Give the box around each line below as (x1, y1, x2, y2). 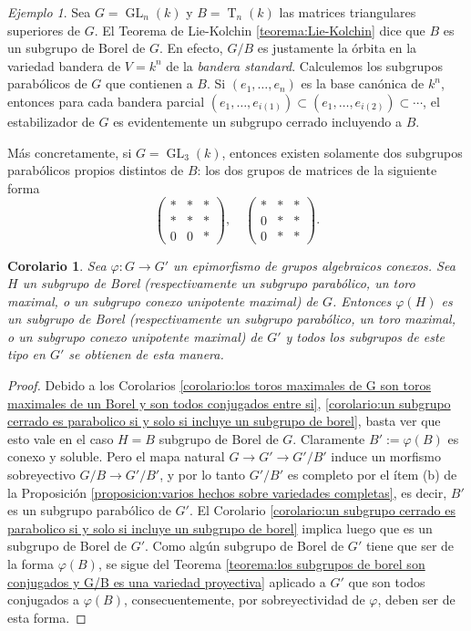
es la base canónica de (301, 74, 425, 93)
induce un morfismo (331, 447, 441, 466)
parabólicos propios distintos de (7, 160, 184, 180)
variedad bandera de (7, 56, 121, 75)
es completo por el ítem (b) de (287, 465, 457, 484)
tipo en (7, 345, 46, 364)
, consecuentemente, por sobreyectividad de (123, 590, 365, 609)
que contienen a (105, 74, 193, 93)
